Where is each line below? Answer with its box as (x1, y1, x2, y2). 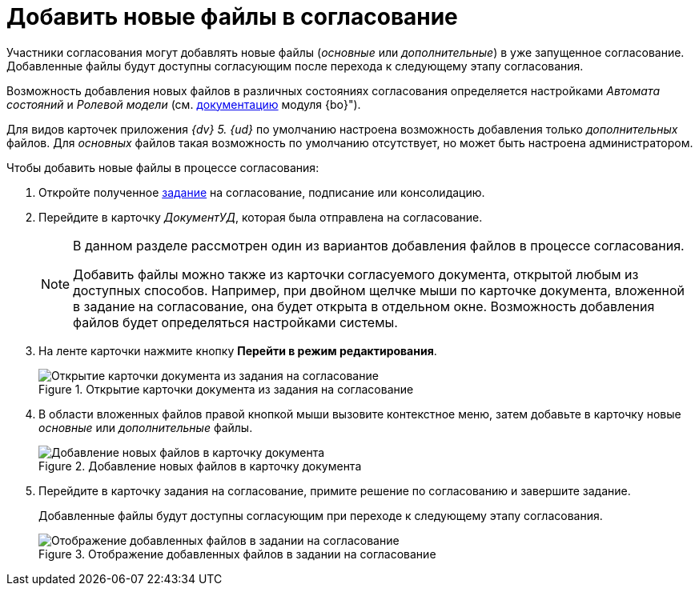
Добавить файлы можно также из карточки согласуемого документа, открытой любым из (73, 266, 639, 282)
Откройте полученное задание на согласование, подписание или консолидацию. (38, 185, 485, 199)
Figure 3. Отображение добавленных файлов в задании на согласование (38, 546, 436, 561)
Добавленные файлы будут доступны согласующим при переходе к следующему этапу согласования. (38, 508, 603, 522)
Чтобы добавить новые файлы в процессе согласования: (6, 160, 319, 174)
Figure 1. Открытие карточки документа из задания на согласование (38, 382, 414, 396)
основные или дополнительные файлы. (38, 420, 253, 434)
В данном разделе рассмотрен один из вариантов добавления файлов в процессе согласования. (73, 237, 685, 254)
